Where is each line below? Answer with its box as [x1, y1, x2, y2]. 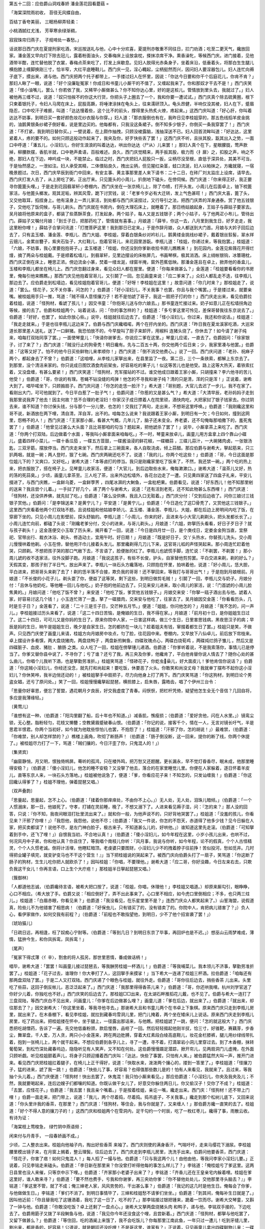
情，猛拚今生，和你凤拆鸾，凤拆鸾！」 [9, 936, 87, 942]
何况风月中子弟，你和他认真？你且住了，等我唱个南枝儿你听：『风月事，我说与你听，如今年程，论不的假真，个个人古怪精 [9, 838, 252, 844]
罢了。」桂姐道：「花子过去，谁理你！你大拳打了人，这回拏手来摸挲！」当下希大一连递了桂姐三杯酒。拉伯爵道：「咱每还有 [9, 970, 252, 976]
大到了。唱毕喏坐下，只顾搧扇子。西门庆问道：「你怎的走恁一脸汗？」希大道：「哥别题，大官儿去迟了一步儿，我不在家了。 [9, 383, 254, 389]
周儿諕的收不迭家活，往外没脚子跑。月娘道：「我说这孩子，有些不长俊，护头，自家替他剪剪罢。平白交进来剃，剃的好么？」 [9, 555, 254, 560]
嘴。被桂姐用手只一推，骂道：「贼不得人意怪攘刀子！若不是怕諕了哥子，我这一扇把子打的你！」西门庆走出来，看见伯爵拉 [9, 293, 252, 299]
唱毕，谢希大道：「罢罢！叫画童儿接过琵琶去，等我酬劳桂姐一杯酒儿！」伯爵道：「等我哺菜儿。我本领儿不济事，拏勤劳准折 [9, 964, 254, 969]
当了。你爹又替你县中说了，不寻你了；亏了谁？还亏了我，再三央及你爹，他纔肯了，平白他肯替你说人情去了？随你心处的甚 [9, 651, 254, 657]
